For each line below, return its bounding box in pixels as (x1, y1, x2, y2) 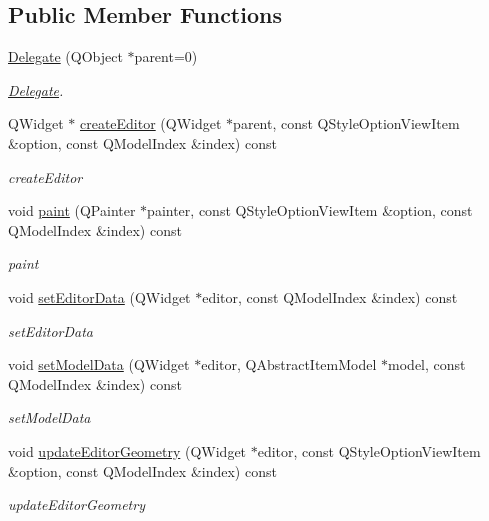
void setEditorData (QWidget (8, 286, 191, 307)
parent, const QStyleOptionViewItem (233, 113, 460, 134)
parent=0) (134, 46, 198, 67)
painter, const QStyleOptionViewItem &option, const (147, 200, 473, 221)
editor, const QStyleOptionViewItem (257, 440, 481, 461)
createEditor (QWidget (79, 113, 222, 134)
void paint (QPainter (8, 200, 136, 221)
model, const (388, 354, 466, 375)
